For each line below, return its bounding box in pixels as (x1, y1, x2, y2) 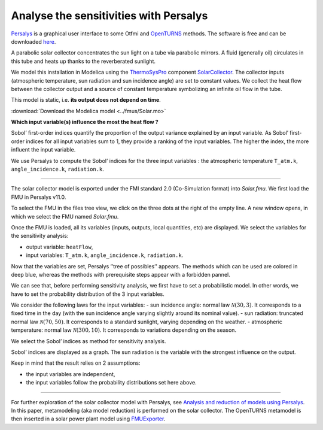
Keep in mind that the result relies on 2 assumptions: (11, 359, 141, 367)
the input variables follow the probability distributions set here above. (26, 379, 197, 386)
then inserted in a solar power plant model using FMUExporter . (11, 415, 166, 422)
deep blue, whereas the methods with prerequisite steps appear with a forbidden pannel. (11, 271, 230, 278)
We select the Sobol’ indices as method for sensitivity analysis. (11, 337, 166, 344)
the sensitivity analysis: (11, 232, 69, 240)
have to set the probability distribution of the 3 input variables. (11, 290, 164, 298)
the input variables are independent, (26, 370, 115, 377)
